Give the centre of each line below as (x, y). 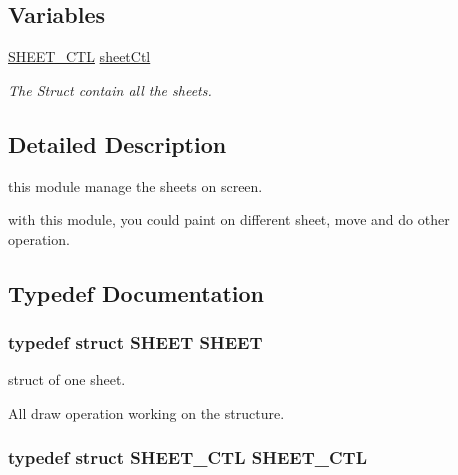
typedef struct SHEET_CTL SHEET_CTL (188, 457)
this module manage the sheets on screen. (135, 185)
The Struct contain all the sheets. (110, 89)
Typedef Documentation (136, 292)
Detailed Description (117, 143)
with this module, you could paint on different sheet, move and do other (229, 219)
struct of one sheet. (67, 379)
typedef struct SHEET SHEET (135, 342)
